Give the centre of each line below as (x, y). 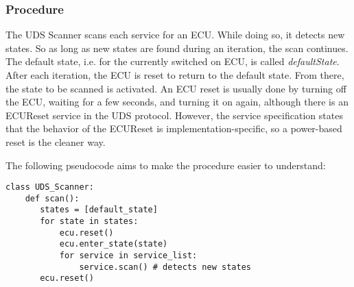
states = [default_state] (99, 210)
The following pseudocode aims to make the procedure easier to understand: (166, 165)
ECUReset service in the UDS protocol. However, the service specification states (174, 115)
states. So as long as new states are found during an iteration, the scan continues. (177, 48)
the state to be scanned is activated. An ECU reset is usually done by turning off (176, 88)
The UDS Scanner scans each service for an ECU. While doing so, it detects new (175, 35)
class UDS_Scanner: (50, 187)
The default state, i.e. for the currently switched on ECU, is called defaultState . (173, 61)
